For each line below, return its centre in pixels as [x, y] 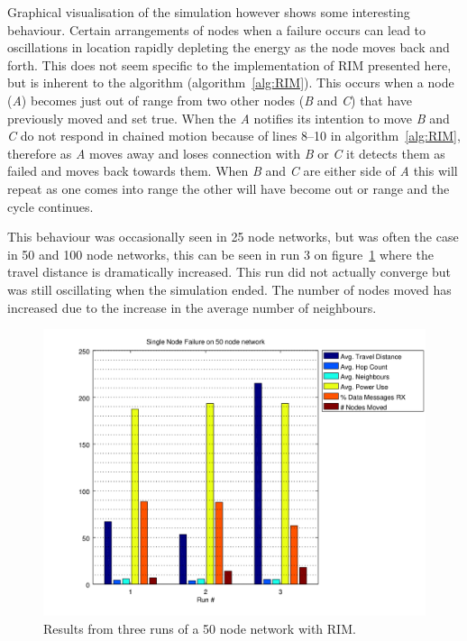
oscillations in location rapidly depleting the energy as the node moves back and [229, 47]
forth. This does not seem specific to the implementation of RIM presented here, [229, 64]
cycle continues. [50, 206]
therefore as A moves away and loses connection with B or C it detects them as [226, 153]
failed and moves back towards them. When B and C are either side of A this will [233, 171]
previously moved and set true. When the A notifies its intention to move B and [229, 118]
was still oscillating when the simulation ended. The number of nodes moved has [229, 289]
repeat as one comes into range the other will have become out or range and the [229, 188]
